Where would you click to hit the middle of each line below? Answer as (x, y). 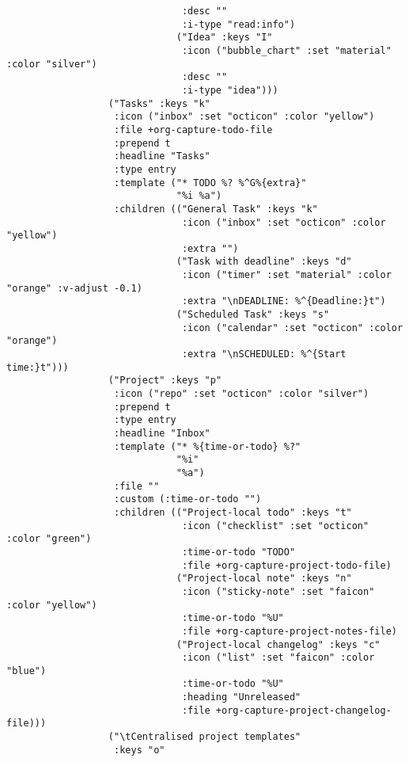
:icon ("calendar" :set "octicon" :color (292, 328)
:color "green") (49, 539)
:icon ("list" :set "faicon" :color (278, 658)
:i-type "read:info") (239, 24)
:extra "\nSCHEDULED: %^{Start (264, 354)
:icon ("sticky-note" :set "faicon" (278, 591)
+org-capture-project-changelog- (303, 710)
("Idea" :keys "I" (224, 38)
